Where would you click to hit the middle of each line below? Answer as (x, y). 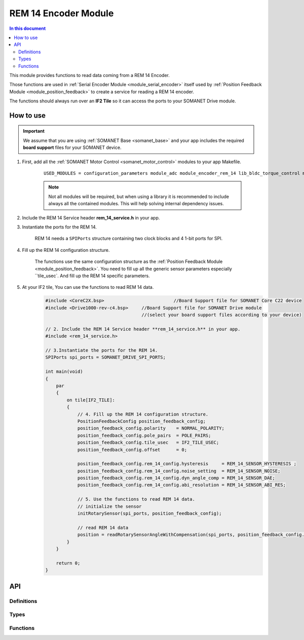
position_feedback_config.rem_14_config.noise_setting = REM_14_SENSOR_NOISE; (179, 471)
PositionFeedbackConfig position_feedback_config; (142, 421)
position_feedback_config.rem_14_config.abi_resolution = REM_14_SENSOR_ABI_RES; (182, 485)
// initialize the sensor (109, 506)
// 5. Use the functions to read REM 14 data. (136, 499)
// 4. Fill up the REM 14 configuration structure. (143, 414)
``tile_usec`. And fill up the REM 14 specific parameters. (92, 276)
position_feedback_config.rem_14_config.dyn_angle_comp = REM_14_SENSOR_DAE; (176, 478)
